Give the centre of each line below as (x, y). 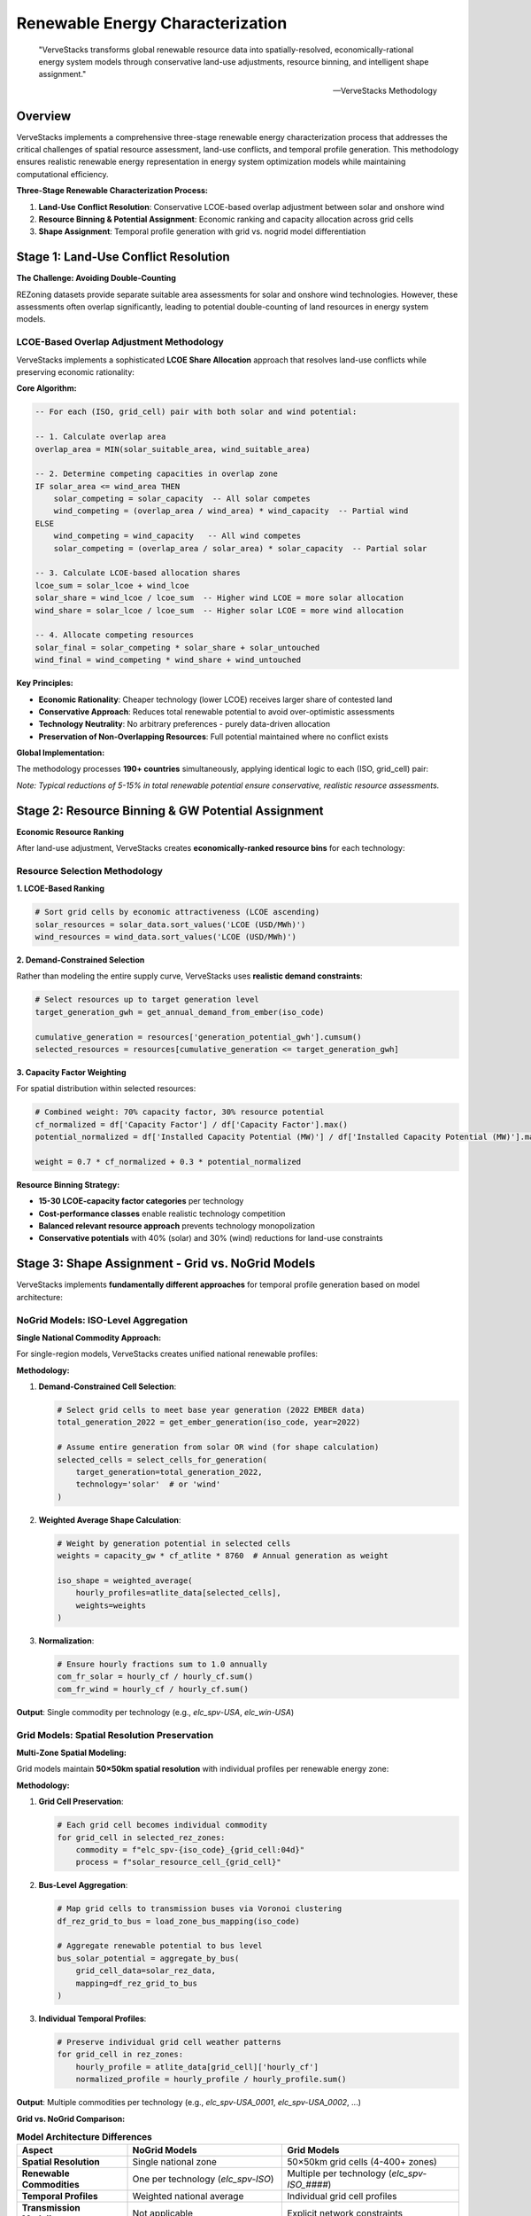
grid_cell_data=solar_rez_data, (146, 1971)
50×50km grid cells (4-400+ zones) (362, 2162)
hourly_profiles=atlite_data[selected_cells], (179, 1593)
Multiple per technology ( (340, 2173)
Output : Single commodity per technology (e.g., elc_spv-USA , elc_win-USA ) (155, 1712)
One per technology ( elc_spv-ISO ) (203, 2179)
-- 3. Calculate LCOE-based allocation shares (138, 573)
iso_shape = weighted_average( (125, 1580)
